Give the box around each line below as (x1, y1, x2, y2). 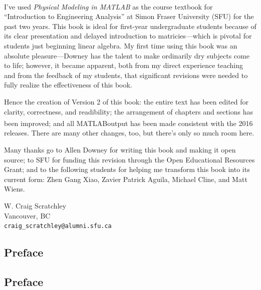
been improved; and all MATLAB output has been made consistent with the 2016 (4, 117, 253, 128)
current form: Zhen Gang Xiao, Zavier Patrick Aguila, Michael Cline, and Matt (4, 173, 247, 184)
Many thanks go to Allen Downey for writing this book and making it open (4, 144, 236, 155)
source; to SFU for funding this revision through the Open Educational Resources (4, 154, 255, 164)
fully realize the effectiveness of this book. (4, 79, 132, 90)
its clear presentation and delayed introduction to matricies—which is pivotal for (4, 30, 252, 41)
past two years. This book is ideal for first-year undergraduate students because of (4, 20, 256, 31)
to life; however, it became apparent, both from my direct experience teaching (4, 60, 243, 70)
